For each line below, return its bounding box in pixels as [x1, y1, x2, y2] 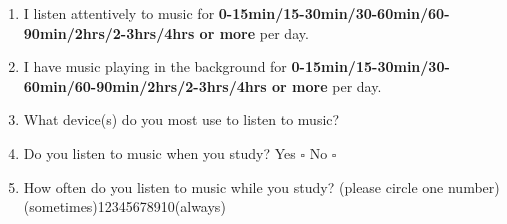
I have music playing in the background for [23, 56, 287, 77]
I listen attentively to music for [23, 3, 215, 23]
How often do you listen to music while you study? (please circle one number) [23, 176, 500, 197]
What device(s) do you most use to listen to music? [23, 109, 340, 130]
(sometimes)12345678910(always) [23, 196, 226, 217]
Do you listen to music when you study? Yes [23, 142, 296, 163]
